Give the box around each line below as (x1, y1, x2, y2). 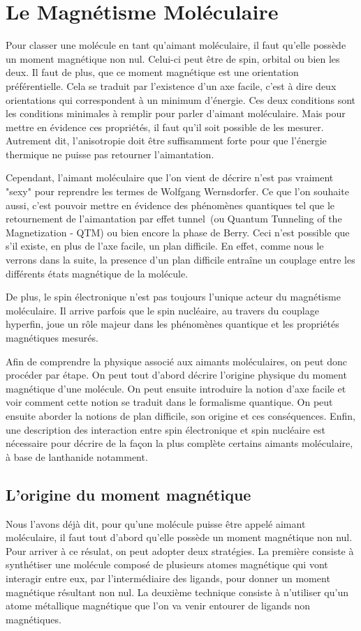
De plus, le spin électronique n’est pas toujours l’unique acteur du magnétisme (6, 289, 341, 304)
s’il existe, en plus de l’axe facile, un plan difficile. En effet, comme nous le (6, 238, 324, 253)
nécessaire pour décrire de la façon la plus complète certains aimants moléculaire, (6, 436, 353, 450)
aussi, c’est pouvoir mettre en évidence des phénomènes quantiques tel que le (6, 197, 335, 212)
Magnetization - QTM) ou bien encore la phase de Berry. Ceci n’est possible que (6, 225, 350, 239)
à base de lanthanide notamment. (6, 449, 148, 464)
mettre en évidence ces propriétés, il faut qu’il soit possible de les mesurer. (6, 119, 324, 134)
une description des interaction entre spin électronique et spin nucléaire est (6, 422, 325, 436)
